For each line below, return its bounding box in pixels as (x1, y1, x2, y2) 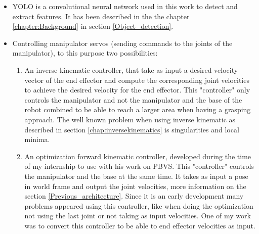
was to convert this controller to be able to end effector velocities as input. (24, 220, 255, 230)
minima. (24, 134, 50, 145)
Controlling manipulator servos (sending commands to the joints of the (12, 37, 233, 48)
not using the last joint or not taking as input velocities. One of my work (24, 210, 251, 221)
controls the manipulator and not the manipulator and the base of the (24, 94, 242, 105)
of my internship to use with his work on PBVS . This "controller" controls (24, 161, 254, 171)
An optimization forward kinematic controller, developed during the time (24, 151, 251, 161)
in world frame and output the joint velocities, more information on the (24, 180, 246, 191)
